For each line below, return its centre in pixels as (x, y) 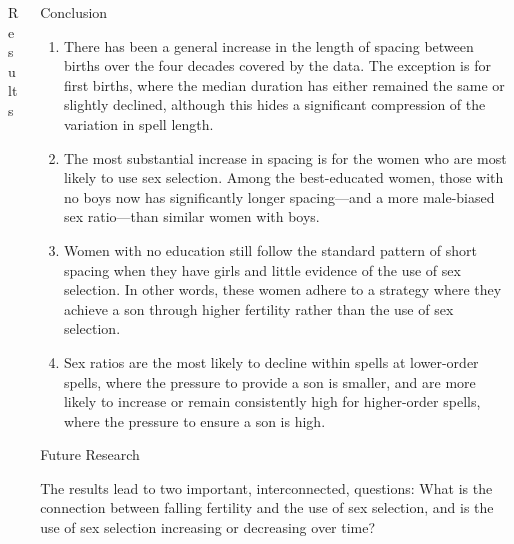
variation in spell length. (138, 123)
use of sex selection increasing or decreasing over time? (208, 527)
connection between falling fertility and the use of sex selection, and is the (267, 507)
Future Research (90, 454)
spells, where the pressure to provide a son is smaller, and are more (269, 381)
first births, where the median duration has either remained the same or (284, 84)
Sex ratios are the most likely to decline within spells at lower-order (271, 361)
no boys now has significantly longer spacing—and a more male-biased (279, 196)
